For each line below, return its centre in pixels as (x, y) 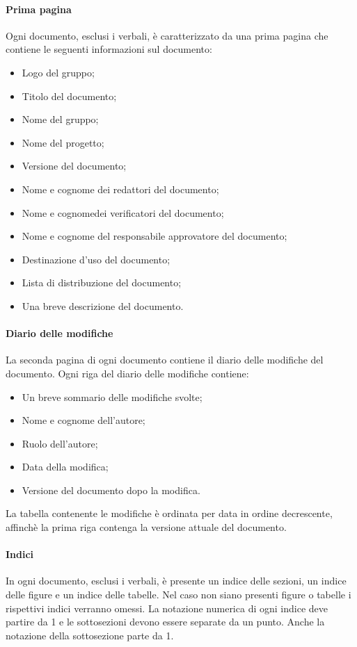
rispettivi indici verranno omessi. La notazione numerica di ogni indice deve (167, 608)
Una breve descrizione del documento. (103, 305)
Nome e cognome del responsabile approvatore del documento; (154, 236)
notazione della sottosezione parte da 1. (90, 635)
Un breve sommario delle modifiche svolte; (112, 396)
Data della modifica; (65, 467)
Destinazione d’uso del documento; (96, 259)
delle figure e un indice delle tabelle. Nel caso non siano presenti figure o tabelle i (178, 595)
